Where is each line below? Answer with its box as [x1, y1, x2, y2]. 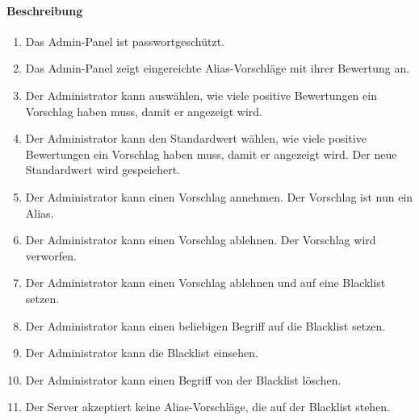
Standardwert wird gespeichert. [25, 161, 180, 178]
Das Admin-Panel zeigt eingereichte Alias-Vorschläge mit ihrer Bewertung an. [25, 60, 410, 77]
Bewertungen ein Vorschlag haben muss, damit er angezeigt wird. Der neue [25, 145, 397, 162]
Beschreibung [6, 2, 83, 19]
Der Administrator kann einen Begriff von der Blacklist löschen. [25, 371, 341, 388]
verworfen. [25, 247, 77, 264]
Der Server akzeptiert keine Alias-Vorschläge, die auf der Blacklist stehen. [25, 398, 391, 415]
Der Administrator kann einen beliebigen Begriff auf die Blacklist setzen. [25, 317, 386, 334]
